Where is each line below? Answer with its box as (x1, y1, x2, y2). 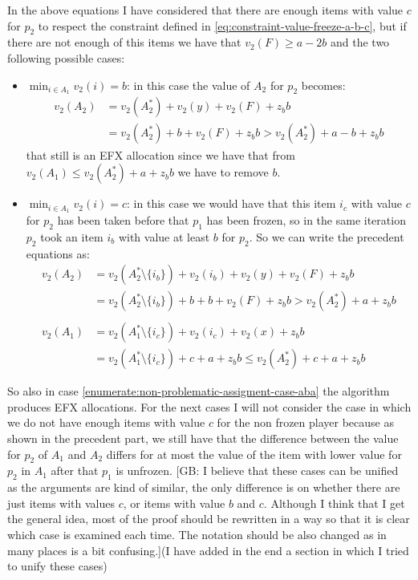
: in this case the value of (127, 76, 250, 93)
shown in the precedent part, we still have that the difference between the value (7, 430, 399, 447)
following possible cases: (7, 49, 125, 66)
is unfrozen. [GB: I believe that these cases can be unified (116, 462, 399, 479)
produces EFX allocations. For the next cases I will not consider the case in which (7, 398, 412, 415)
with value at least (118, 228, 210, 245)
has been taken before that (57, 211, 189, 228)
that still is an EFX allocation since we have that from (26, 146, 295, 163)
